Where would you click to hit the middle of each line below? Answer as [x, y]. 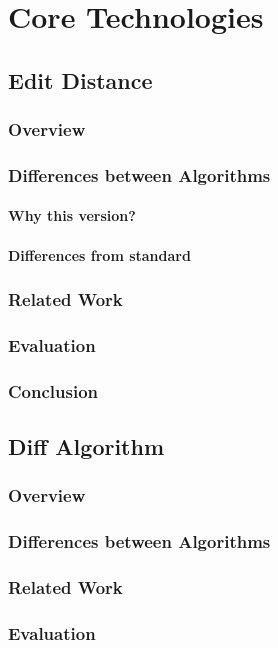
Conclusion [53, 390]
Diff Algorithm [86, 446]
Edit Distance [80, 79]
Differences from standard [99, 254]
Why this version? [72, 215]
